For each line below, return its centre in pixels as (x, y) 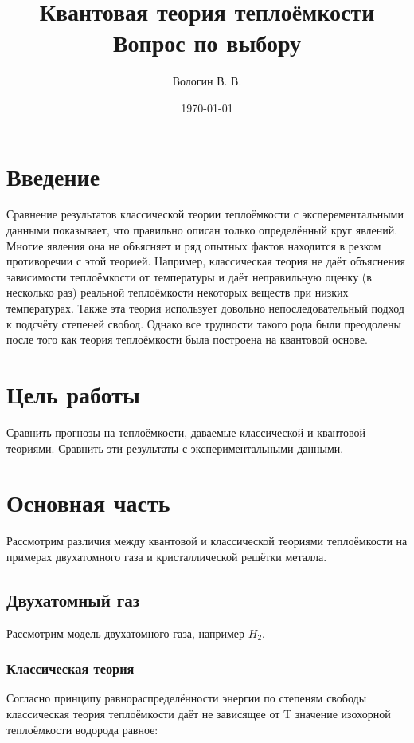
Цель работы (73, 393)
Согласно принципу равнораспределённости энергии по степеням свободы (187, 698)
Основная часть (88, 503)
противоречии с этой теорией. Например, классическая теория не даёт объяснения (206, 261)
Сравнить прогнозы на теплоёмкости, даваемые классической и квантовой (186, 432)
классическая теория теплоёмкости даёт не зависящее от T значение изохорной (199, 714)
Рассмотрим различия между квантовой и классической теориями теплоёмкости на (207, 541)
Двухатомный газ (73, 599)
